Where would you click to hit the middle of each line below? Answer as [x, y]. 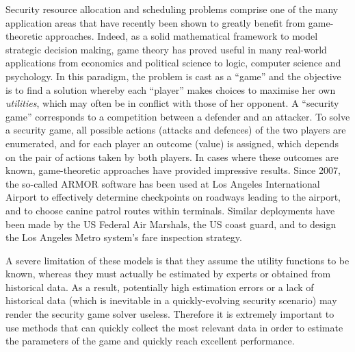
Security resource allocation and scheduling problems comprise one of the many [172, 9]
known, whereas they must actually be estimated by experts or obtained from [168, 274]
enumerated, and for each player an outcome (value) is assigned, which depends [172, 143]
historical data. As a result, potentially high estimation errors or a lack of [160, 287]
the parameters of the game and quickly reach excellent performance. [150, 341]
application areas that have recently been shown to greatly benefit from [156, 22]
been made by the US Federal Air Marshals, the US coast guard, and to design [171, 224]
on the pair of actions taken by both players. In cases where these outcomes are [172, 156]
